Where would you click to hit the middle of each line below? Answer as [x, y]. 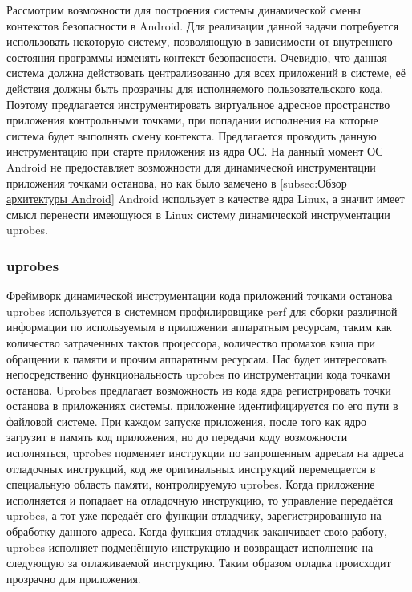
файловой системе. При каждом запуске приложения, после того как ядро [187, 421]
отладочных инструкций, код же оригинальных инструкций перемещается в [191, 468]
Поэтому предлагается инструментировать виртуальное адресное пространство [198, 104]
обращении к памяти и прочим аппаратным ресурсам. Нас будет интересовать [197, 358]
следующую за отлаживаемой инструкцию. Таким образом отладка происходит [199, 563]
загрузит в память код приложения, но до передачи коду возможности [177, 437]
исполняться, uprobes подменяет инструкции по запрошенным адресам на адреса [205, 453]
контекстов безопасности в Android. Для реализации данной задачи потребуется [203, 25]
